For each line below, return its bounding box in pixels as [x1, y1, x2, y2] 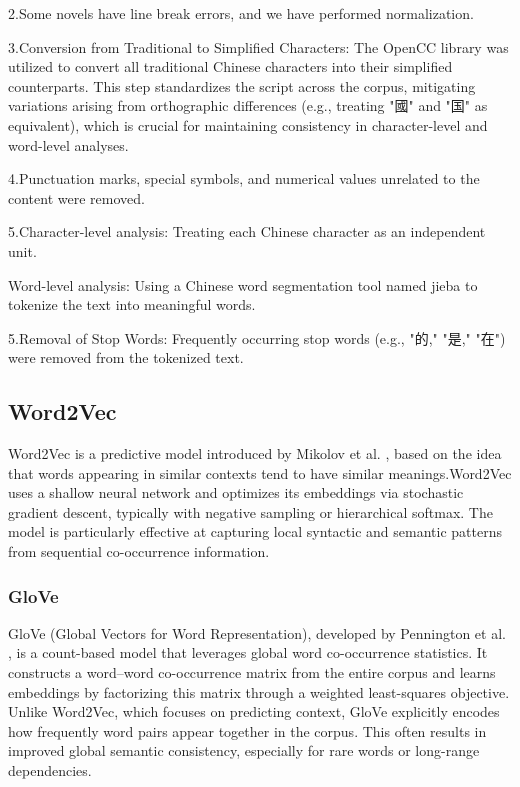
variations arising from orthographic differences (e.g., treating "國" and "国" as [8, 95, 488, 116]
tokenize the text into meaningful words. [8, 294, 256, 315]
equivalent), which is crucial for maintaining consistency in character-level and [8, 114, 488, 135]
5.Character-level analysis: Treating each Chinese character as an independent [8, 221, 486, 242]
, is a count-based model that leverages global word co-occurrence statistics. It [8, 642, 488, 663]
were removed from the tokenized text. [8, 347, 244, 368]
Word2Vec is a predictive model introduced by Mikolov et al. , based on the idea [8, 443, 502, 464]
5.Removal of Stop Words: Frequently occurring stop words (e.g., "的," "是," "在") [8, 327, 506, 348]
